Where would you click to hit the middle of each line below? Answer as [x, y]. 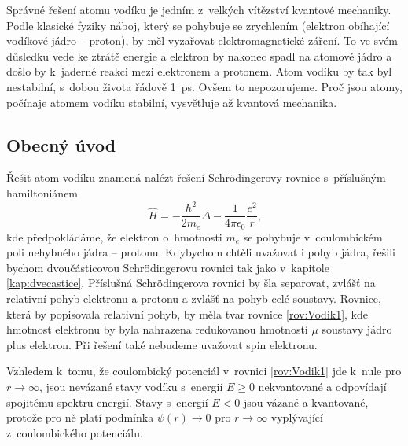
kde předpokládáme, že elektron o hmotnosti [114, 236]
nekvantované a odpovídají [322, 386]
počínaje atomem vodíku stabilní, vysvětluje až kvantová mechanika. [172, 102]
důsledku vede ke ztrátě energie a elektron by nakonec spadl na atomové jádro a [199, 55]
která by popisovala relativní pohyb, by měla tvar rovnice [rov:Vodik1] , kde [187, 313]
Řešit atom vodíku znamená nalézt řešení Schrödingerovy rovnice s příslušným [196, 177]
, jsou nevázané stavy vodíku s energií [131, 386]
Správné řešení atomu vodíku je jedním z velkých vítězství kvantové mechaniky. [199, 9]
